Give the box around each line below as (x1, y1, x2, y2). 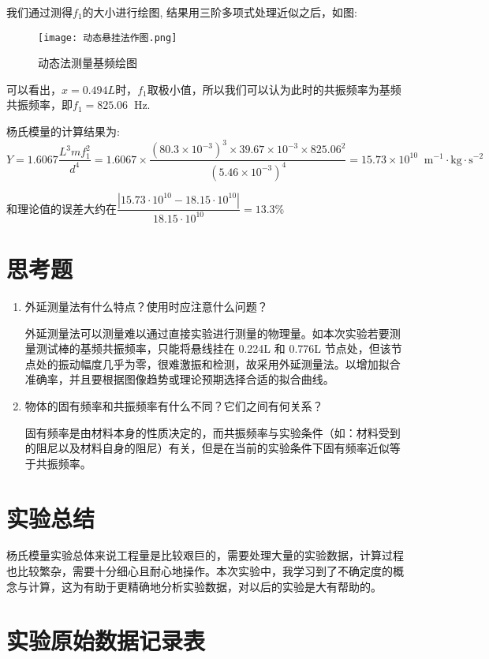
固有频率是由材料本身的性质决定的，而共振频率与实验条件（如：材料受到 (24, 424, 401, 440)
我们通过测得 (6, 4, 73, 20)
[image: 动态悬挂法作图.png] (38, 32, 177, 43)
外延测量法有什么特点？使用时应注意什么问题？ (24, 298, 268, 314)
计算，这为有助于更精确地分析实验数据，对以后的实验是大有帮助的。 (28, 578, 382, 594)
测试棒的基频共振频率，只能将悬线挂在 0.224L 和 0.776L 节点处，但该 (35, 340, 391, 357)
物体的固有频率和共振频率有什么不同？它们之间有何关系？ (24, 397, 323, 414)
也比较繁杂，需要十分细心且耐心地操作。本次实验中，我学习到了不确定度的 (6, 563, 393, 579)
